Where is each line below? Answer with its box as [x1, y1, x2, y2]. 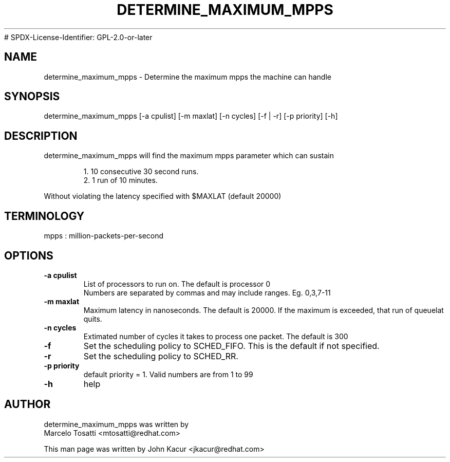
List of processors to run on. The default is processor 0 [83, 279, 271, 288]
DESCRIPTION [4, 129, 78, 142]
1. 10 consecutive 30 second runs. [83, 167, 199, 176]
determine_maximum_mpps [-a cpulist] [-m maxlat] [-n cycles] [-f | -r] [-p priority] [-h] [44, 112, 338, 121]
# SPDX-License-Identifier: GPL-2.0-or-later [4, 32, 153, 42]
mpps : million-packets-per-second [44, 231, 164, 241]
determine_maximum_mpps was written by [44, 419, 189, 429]
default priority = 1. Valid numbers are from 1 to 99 [83, 369, 253, 379]
